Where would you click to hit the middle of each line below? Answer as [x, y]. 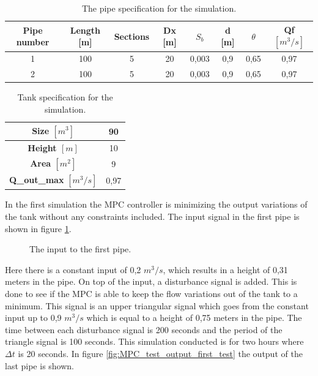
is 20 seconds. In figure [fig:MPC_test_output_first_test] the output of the [160, 353]
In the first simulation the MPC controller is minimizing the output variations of [156, 204]
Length [85, 30]
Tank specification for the [65, 97]
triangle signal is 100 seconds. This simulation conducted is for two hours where [154, 341]
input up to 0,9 [33, 318]
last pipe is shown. [40, 365]
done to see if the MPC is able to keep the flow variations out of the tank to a [151, 293]
